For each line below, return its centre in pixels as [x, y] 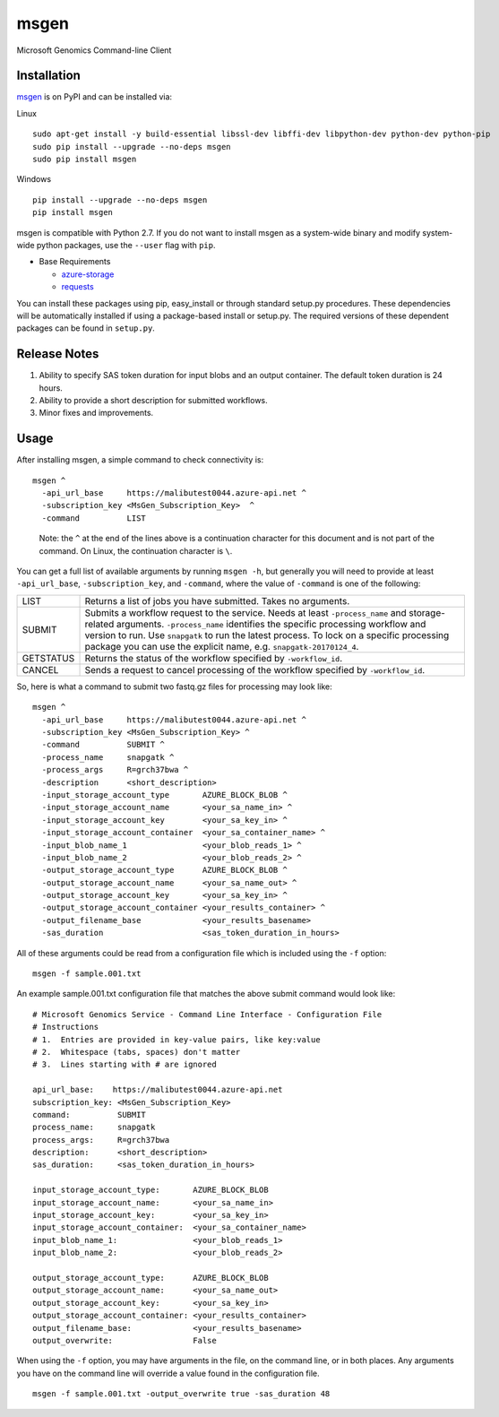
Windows [34, 179]
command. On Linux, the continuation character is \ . [136, 550]
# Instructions [66, 1027]
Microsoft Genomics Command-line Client [94, 50]
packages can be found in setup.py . [86, 328]
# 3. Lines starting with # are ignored [125, 1065]
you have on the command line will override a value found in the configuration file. [168, 1373]
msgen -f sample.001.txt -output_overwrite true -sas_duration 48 [181, 1394]
